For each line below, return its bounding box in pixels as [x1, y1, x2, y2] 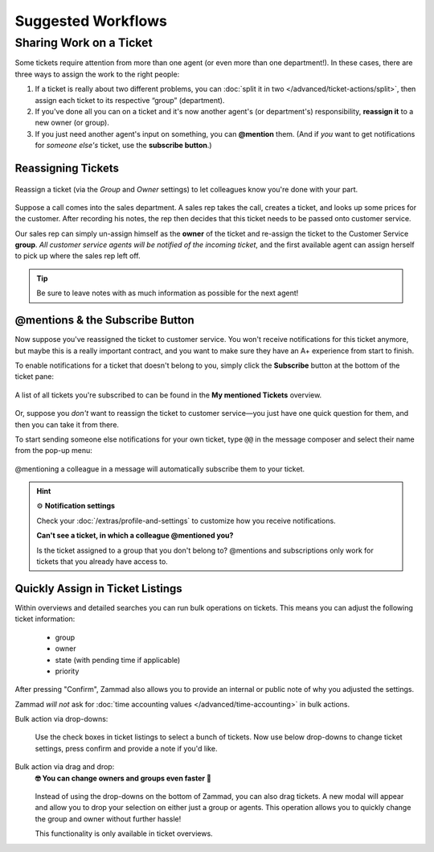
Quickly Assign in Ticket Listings [14, 582, 182, 595]
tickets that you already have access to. [36, 557, 168, 566]
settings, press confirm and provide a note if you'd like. [35, 743, 218, 753]
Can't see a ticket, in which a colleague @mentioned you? [36, 531, 234, 541]
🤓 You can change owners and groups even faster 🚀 [35, 773, 212, 783]
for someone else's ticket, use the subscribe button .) [35, 141, 212, 150]
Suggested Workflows [14, 12, 168, 30]
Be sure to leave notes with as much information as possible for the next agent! [36, 288, 299, 298]
